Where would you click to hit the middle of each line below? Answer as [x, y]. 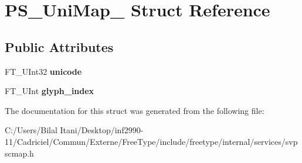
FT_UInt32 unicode [43, 71]
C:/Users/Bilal [31, 130]
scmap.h [19, 153]
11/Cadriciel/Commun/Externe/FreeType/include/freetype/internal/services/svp [151, 141]
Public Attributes [59, 46]
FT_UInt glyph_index [50, 91]
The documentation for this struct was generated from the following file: [135, 110]
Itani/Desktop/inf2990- [102, 130]
